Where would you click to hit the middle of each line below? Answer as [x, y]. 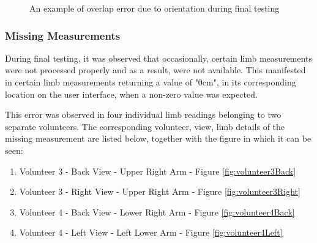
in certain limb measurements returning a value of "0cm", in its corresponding [151, 82]
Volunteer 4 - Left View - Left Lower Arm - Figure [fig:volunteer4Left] [151, 232]
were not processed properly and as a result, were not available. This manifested [155, 70]
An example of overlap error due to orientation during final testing [155, 8]
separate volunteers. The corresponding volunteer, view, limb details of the [145, 126]
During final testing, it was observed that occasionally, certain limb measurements [159, 58]
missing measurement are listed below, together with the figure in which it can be [158, 138]
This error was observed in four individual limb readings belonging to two [143, 114]
